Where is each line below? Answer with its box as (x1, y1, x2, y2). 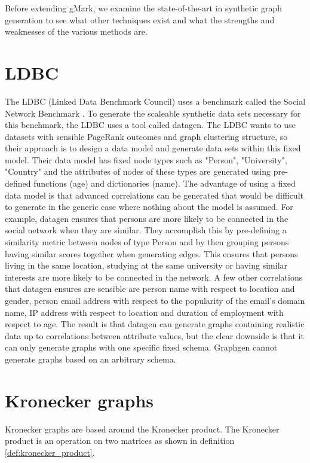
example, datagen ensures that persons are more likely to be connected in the (5, 212, 288, 224)
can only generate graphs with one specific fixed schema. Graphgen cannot (5, 341, 278, 354)
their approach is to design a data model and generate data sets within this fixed (5, 142, 301, 154)
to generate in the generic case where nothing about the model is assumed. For (5, 200, 293, 213)
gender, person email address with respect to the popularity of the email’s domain (5, 294, 305, 306)
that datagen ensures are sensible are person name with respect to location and (5, 282, 295, 295)
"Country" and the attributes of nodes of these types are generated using (5, 165, 271, 178)
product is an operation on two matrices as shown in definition (5, 434, 235, 447)
